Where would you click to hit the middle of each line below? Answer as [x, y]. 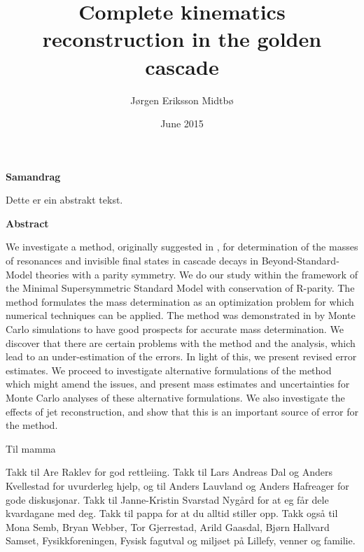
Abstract [27, 223]
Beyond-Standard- [300, 261]
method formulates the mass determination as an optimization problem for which [180, 301]
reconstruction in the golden [182, 39]
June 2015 [182, 123]
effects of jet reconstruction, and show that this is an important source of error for [182, 411]
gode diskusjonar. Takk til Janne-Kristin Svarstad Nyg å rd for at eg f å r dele [167, 499]
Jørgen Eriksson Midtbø [182, 100]
